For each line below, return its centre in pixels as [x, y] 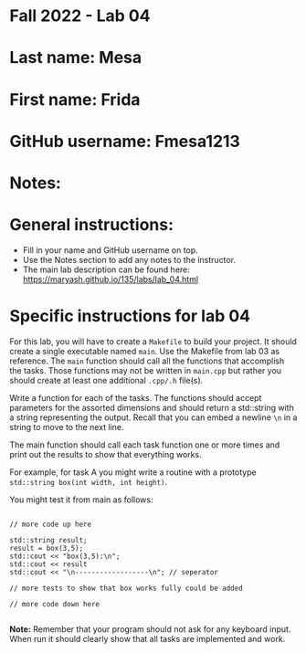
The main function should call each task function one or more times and [145, 445]
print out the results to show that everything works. [106, 454]
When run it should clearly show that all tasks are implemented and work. [148, 638]
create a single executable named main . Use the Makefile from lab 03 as [145, 351]
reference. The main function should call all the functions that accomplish [147, 361]
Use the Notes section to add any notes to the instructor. [129, 259]
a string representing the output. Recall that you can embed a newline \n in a [153, 417]
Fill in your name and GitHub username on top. [110, 250]
